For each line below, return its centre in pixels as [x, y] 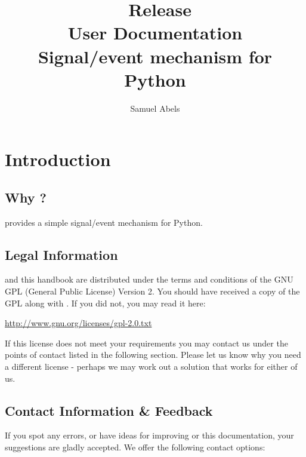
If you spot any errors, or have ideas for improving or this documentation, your [149, 435]
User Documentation [155, 33]
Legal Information [61, 254]
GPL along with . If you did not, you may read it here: [105, 303]
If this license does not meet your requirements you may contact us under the [146, 343]
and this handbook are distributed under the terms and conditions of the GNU [149, 279]
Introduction [58, 159]
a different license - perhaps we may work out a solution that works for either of [151, 366]
